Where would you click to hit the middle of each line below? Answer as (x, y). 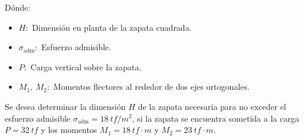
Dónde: (18, 7)
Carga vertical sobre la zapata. (86, 66)
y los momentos (69, 130)
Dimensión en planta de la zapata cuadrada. (112, 27)
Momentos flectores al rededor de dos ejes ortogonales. (151, 87)
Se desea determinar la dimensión (65, 106)
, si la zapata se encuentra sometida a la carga (215, 118)
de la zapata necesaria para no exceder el (212, 106)
